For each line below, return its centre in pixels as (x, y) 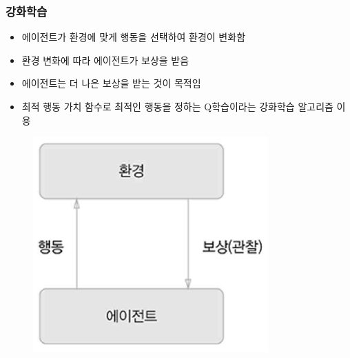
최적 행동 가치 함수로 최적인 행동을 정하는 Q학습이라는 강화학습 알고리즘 (177, 106)
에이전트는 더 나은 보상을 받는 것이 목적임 (111, 83)
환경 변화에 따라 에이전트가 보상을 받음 (105, 60)
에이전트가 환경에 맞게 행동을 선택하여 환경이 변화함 (134, 37)
